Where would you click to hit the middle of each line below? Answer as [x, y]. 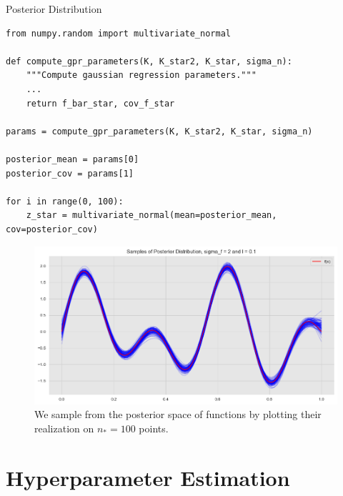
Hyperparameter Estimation [148, 477]
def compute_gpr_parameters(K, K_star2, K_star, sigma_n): [149, 61]
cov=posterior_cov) [52, 229]
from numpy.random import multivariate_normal [118, 33]
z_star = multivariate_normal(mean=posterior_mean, [151, 215]
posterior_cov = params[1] [70, 173]
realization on [64, 428]
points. [154, 428]
